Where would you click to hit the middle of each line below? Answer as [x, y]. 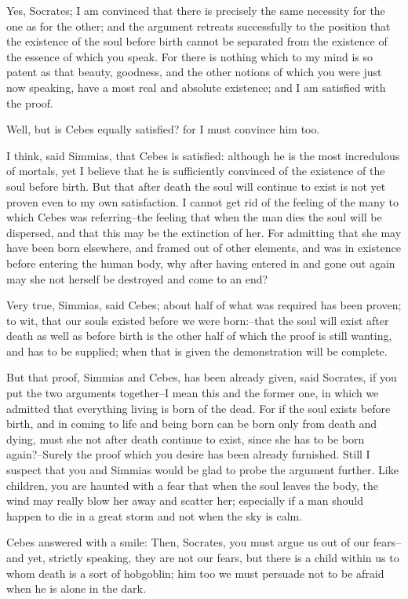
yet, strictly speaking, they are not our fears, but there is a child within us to [213, 557]
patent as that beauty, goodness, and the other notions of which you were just [194, 72]
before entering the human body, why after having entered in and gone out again [201, 263]
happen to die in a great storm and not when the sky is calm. [155, 515]
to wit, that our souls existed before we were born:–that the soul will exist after [198, 320]
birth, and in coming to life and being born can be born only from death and [191, 424]
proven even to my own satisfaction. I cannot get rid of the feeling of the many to [202, 201]
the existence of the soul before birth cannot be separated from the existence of [197, 41]
